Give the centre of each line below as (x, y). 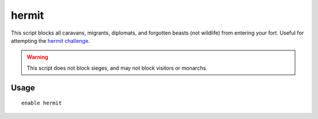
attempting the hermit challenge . (50, 40)
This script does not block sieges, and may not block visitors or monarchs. (117, 68)
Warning (37, 57)
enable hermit (42, 103)
